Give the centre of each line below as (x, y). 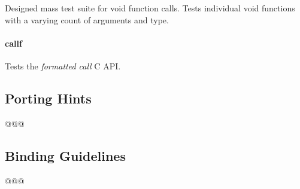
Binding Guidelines (65, 155)
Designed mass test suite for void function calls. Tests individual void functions (150, 8)
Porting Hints (48, 98)
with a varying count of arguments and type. (87, 19)
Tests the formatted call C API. (63, 65)
